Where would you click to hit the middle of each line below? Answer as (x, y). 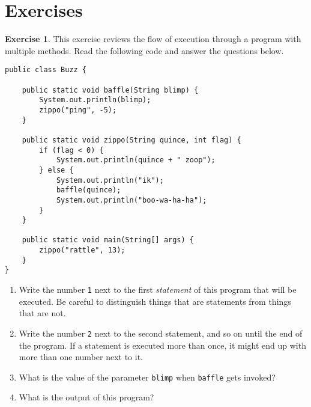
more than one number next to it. (81, 357)
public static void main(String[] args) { (108, 240)
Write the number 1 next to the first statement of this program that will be (158, 289)
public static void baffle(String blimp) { (110, 90)
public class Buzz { (46, 70)
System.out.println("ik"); (110, 180)
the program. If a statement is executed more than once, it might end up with (162, 345)
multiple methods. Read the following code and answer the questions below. (144, 50)
